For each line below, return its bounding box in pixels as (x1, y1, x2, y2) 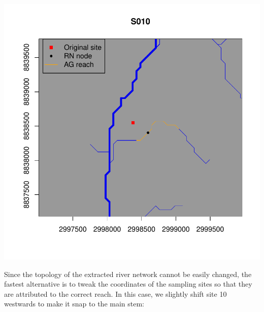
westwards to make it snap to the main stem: (4, 298, 145, 309)
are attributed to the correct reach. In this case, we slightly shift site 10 (4, 288, 227, 299)
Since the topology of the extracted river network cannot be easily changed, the (4, 268, 252, 279)
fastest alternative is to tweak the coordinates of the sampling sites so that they (4, 279, 252, 289)
